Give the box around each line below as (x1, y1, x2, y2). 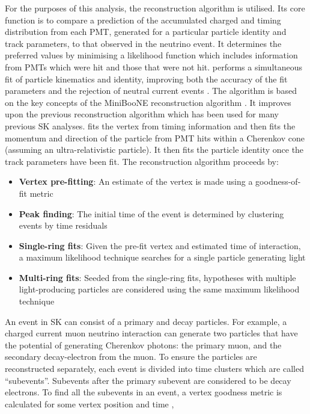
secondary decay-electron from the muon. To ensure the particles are (5, 350, 257, 363)
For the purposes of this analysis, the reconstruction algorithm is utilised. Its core (5, 2, 305, 14)
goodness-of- (255, 175, 301, 188)
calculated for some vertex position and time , (5, 397, 174, 410)
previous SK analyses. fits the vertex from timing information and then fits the (5, 119, 296, 132)
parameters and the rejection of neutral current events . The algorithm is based (5, 84, 297, 97)
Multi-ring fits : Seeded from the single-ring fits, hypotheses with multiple (19, 271, 296, 283)
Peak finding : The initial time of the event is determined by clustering (19, 207, 284, 220)
